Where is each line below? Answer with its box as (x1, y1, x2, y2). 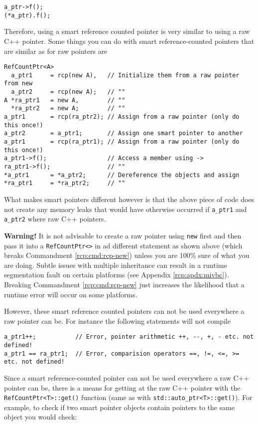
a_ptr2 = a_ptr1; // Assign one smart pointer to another (4, 130, 243, 137)
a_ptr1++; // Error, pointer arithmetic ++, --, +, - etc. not (4, 333, 254, 341)
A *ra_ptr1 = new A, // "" (4, 96, 126, 104)
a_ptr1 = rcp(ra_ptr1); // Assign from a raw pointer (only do (4, 138, 240, 145)
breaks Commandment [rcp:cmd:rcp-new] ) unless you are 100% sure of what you (4, 250, 250, 260)
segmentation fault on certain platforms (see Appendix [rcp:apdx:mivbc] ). (4, 269, 229, 280)
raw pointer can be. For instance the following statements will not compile (4, 315, 231, 326)
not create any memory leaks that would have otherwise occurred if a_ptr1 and (4, 204, 247, 214)
